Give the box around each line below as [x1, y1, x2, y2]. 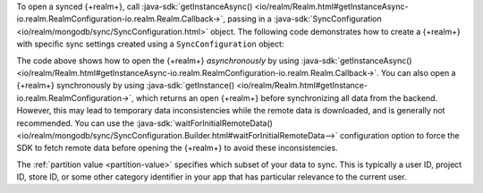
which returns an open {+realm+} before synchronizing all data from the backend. [135, 92, 438, 103]
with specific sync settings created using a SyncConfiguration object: [16, 38, 284, 49]
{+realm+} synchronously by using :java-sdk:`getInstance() [16, 80, 235, 91]
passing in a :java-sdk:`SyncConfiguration [226, 13, 382, 24]
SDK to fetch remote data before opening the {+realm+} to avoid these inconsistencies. [16, 143, 339, 154]
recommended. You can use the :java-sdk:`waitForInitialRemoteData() [16, 117, 273, 129]
